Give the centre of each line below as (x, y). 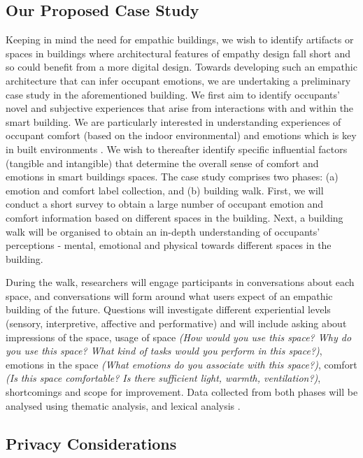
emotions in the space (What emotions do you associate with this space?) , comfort (181, 364)
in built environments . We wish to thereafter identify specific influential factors (177, 149)
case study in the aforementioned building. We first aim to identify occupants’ (173, 94)
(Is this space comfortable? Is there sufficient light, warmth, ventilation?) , (163, 378)
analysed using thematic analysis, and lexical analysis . (123, 405)
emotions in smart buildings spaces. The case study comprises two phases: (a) (172, 177)
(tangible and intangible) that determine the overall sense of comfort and (162, 163)
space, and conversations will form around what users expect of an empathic (169, 295)
